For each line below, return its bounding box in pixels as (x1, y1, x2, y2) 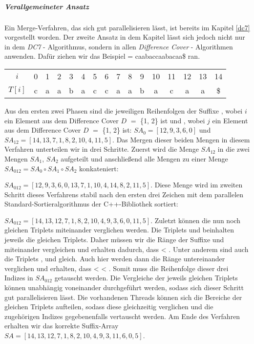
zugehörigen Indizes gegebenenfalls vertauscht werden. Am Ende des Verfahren (4, 311, 240, 321)
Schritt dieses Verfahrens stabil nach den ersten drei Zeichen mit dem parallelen (4, 189, 244, 199)
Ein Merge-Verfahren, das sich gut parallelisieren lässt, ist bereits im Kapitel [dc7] (4, 22, 250, 32)
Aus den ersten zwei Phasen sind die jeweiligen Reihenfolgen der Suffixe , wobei (4, 105, 243, 115)
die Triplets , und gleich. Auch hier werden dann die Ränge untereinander (4, 253, 225, 264)
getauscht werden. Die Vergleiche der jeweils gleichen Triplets (54, 273, 238, 283)
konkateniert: (79, 163, 119, 173)
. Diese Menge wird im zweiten (150, 180, 243, 190)
